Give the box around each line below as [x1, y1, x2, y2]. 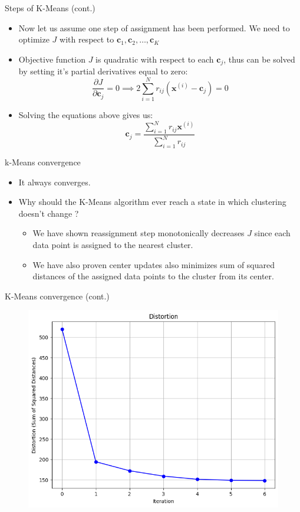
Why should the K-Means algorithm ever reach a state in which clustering [18, 195, 286, 208]
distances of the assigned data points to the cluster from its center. [32, 270, 274, 282]
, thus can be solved [223, 53, 295, 65]
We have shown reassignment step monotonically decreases [32, 227, 245, 239]
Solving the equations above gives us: [18, 108, 153, 120]
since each [254, 227, 291, 239]
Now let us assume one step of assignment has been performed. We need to [18, 21, 290, 34]
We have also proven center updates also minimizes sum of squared [32, 258, 275, 270]
